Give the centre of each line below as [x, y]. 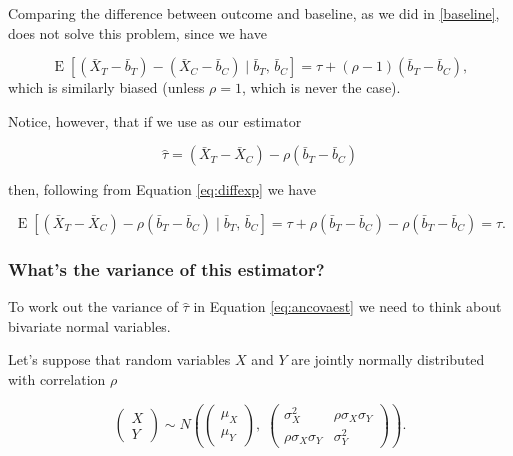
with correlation [57, 378]
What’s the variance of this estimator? [166, 268]
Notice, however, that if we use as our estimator [155, 120]
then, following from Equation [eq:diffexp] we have [162, 189]
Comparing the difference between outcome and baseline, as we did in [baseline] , [254, 13]
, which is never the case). [321, 87]
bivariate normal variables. [89, 325]
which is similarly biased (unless [106, 87]
